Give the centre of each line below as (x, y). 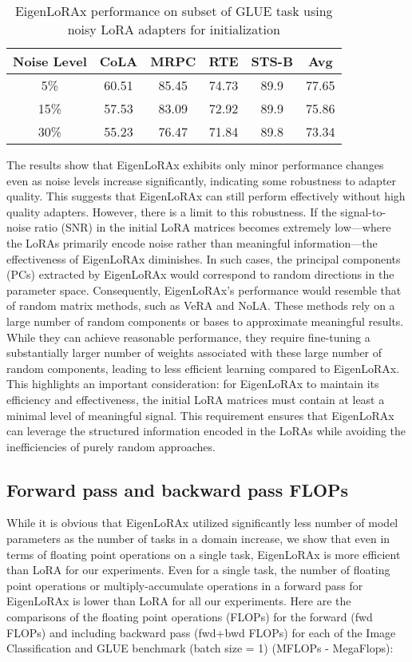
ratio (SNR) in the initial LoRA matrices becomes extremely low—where (213, 227)
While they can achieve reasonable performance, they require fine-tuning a (188, 337)
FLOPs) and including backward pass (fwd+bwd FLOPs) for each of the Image (201, 632)
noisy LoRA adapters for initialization (174, 29)
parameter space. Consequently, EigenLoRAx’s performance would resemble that (204, 289)
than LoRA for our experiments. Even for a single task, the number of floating (198, 570)
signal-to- (363, 211)
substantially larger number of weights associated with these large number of (194, 353)
